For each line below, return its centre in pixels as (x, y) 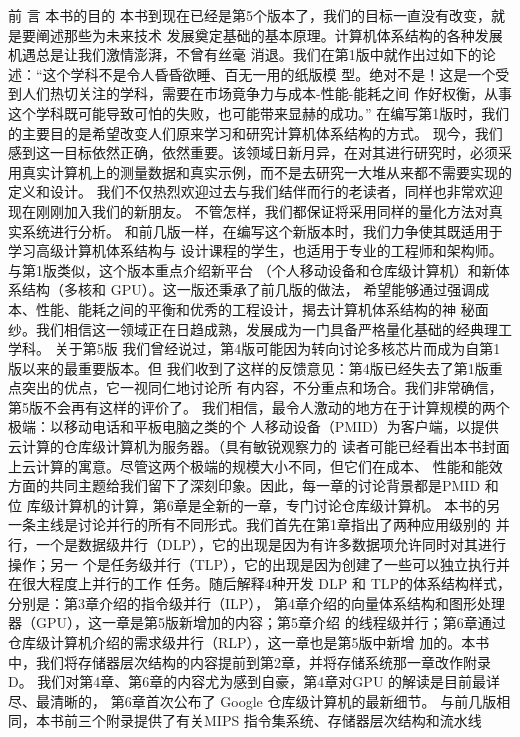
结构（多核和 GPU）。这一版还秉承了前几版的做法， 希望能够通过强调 (248, 289)
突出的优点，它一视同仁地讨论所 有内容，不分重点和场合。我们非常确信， (262, 387)
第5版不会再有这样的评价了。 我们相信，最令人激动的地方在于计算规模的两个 (259, 406)
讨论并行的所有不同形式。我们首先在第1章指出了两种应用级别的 (284, 524)
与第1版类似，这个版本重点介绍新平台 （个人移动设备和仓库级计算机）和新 (252, 269)
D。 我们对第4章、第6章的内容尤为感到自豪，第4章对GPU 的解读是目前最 (247, 681)
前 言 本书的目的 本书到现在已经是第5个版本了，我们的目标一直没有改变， (249, 15)
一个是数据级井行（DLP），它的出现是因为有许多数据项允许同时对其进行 (270, 544)
